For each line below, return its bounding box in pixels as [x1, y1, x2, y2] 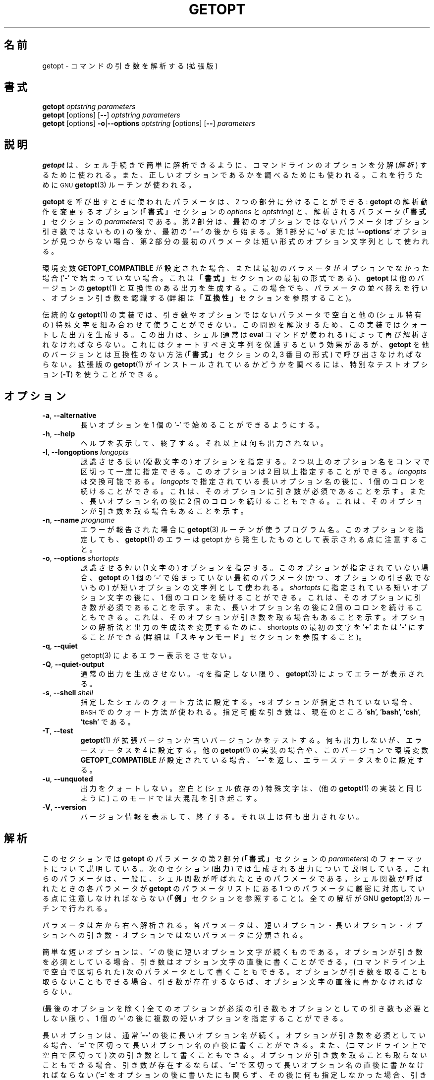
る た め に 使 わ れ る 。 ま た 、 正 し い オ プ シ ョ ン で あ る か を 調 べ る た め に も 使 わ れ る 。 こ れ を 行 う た [42, 171, 423, 180]
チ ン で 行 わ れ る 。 [42, 903, 111, 912]
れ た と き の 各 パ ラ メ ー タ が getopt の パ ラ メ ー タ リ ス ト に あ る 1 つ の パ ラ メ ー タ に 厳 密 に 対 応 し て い [42, 884, 425, 893]
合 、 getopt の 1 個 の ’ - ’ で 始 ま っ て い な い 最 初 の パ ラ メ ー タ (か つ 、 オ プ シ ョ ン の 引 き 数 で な [80, 573, 430, 582]
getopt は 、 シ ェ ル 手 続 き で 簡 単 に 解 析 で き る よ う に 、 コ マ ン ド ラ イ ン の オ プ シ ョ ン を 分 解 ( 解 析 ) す [42, 161, 427, 170]
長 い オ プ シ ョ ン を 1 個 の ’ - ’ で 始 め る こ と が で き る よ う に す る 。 [80, 420, 324, 429]
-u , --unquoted [42, 775, 93, 783]
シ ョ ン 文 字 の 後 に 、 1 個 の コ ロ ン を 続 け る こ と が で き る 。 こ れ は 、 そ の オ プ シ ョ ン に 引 [80, 593, 422, 602]
